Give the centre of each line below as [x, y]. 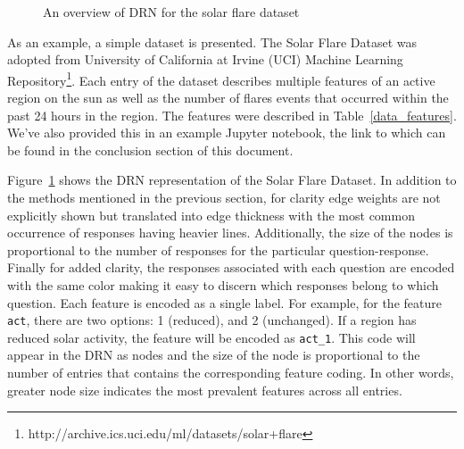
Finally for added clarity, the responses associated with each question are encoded [231, 267]
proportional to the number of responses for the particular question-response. [218, 249]
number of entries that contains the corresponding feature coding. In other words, [231, 373]
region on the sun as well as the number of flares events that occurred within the [228, 98]
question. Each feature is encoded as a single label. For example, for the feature [224, 302]
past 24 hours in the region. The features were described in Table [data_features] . [232, 115]
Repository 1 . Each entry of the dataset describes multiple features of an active [221, 79]
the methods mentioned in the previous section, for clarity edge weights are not [224, 197]
